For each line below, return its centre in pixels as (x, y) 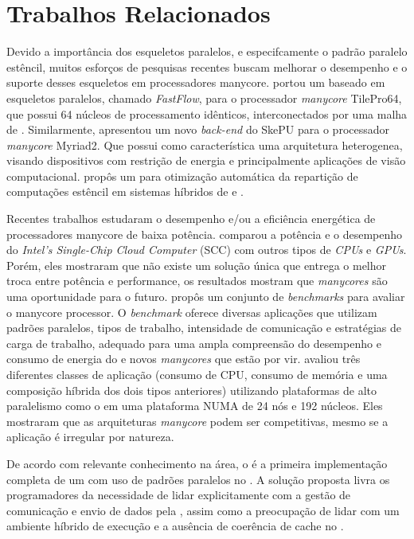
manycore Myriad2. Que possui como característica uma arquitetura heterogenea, (205, 145)
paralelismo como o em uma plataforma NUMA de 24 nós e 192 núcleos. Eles (195, 406)
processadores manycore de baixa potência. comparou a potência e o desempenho (205, 234)
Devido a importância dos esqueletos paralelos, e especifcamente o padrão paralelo (207, 51)
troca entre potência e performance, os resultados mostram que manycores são (197, 281)
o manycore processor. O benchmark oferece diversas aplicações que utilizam (192, 312)
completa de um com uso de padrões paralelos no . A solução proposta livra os (198, 479)
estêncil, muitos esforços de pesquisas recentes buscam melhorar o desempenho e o (207, 66)
